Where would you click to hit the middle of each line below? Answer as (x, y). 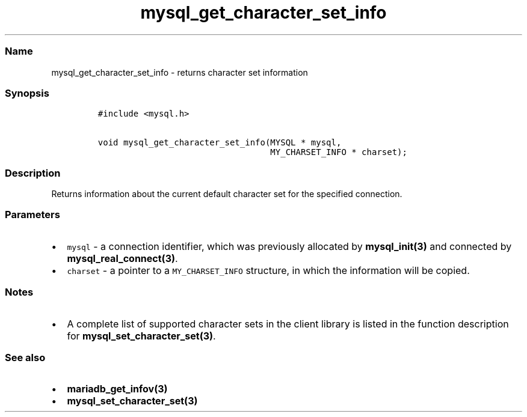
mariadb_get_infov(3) (117, 389)
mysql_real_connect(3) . (122, 258)
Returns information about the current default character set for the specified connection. (227, 194)
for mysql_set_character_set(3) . (141, 336)
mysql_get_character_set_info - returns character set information (180, 72)
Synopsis (27, 93)
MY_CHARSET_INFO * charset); (339, 152)
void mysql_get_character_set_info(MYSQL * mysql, (220, 143)
